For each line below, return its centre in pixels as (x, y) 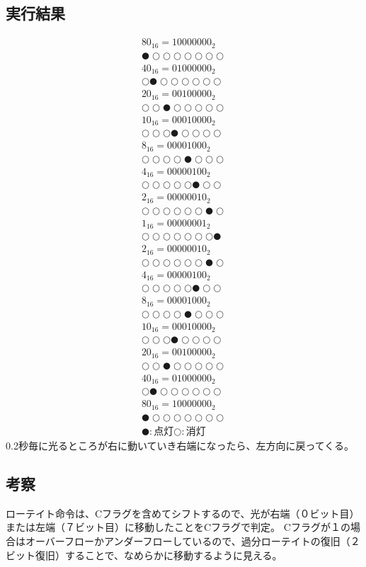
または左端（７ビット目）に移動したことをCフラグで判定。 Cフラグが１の (178, 527)
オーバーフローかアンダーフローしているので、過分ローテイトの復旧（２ (193, 540)
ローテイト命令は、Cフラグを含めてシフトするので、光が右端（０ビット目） (183, 513)
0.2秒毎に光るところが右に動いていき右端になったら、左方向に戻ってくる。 (180, 445)
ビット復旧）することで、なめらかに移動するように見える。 (144, 555)
